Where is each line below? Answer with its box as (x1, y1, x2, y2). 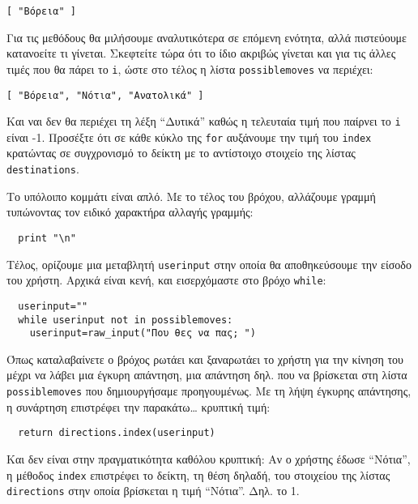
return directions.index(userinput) (18, 427, 215, 439)
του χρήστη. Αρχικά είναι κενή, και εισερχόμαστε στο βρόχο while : (6, 271, 326, 288)
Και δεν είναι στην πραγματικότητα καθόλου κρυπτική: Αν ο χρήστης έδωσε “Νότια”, (6, 450, 411, 467)
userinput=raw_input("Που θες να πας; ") (29, 327, 256, 340)
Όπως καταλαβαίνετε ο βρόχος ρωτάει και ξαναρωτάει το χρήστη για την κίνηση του (6, 350, 403, 367)
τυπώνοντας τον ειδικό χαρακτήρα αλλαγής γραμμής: (6, 203, 254, 220)
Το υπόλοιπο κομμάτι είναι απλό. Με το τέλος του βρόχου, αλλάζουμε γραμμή (6, 187, 376, 204)
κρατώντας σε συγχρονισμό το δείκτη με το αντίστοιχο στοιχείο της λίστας (6, 144, 356, 161)
